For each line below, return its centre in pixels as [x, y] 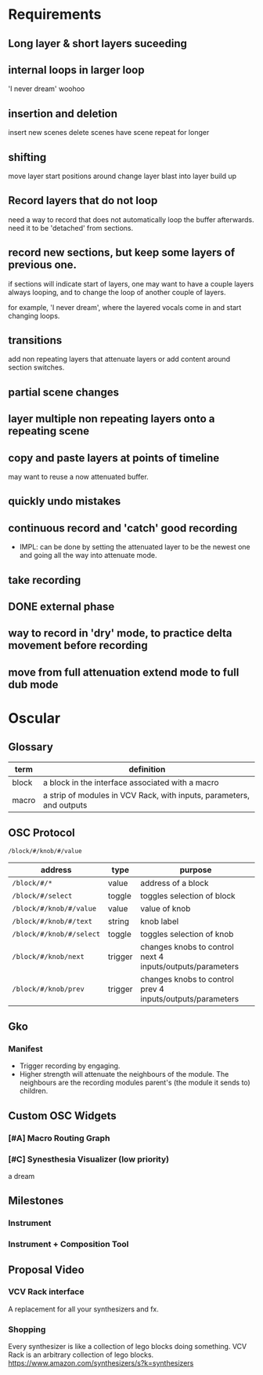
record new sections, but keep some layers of [122, 253]
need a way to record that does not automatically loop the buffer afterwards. [131, 219]
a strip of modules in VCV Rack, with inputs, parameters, [146, 795]
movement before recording [78, 646]
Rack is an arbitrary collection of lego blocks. [81, 1355]
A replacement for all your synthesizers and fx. [83, 1309]
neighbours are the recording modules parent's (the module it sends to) [135, 1083]
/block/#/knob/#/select [56, 934]
